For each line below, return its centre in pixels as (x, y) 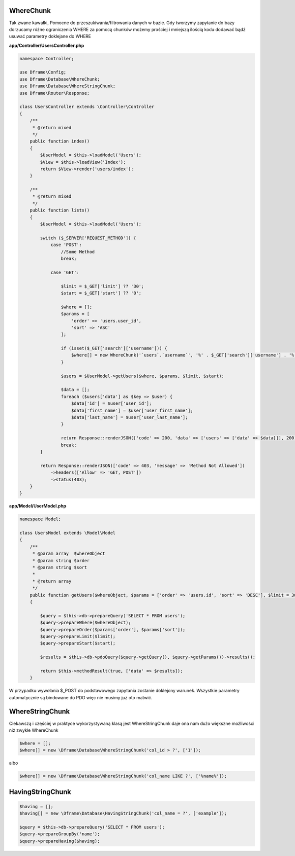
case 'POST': (66, 245)
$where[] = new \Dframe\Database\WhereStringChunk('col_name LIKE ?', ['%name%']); (123, 776)
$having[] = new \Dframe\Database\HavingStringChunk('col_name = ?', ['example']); (123, 813)
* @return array (52, 581)
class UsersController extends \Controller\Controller (87, 107)
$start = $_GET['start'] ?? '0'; (101, 293)
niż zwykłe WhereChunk (34, 730)
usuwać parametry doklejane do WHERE (50, 36)
